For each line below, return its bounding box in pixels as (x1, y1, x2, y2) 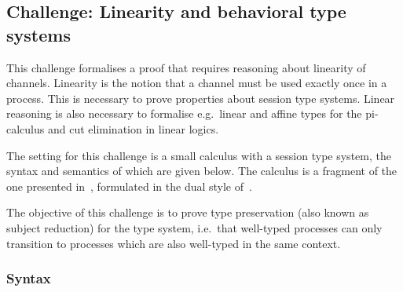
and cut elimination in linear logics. (47, 120, 219, 137)
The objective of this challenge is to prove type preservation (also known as (6, 204, 369, 221)
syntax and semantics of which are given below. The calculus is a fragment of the (6, 162, 398, 179)
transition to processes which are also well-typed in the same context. (6, 235, 341, 251)
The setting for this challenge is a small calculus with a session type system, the (6, 147, 391, 163)
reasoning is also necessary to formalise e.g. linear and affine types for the (6, 105, 362, 122)
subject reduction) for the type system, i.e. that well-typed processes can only (6, 219, 383, 235)
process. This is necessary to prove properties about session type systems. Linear (6, 89, 395, 106)
